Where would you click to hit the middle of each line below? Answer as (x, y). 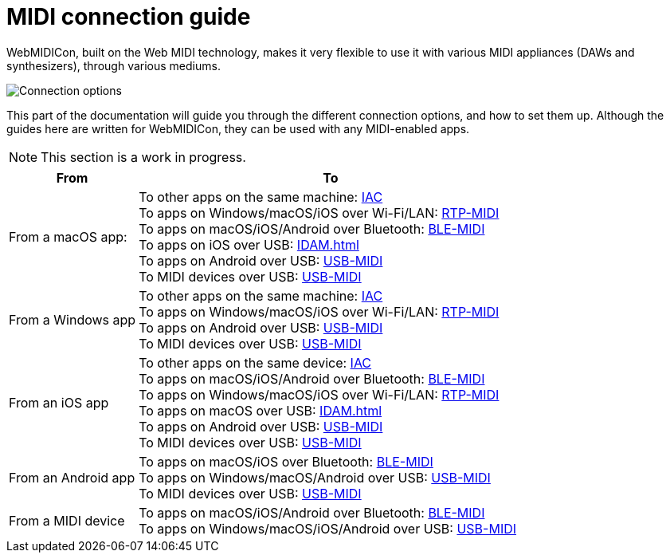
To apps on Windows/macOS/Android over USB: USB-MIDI (315, 477)
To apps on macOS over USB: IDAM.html (261, 410)
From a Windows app (72, 319)
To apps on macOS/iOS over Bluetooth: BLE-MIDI (286, 461)
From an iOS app (59, 402)
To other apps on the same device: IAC (255, 362)
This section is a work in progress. (143, 157)
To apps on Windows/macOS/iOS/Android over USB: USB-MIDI (328, 528)
